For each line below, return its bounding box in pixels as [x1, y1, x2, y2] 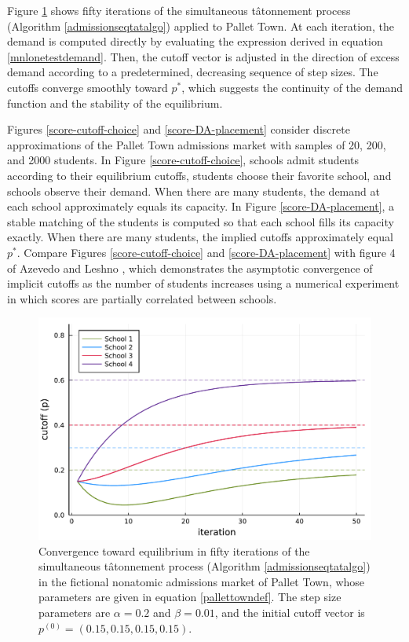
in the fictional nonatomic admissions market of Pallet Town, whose [38, 573, 365, 589]
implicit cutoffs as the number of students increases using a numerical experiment [7, 275, 400, 292]
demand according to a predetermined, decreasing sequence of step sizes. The [7, 64, 378, 80]
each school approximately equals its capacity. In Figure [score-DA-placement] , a [7, 198, 395, 215]
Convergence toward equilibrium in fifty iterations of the [38, 542, 310, 559]
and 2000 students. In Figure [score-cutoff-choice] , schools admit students [7, 152, 360, 168]
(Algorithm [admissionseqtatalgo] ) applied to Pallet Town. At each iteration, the [7, 17, 394, 34]
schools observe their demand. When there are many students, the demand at [7, 182, 380, 199]
